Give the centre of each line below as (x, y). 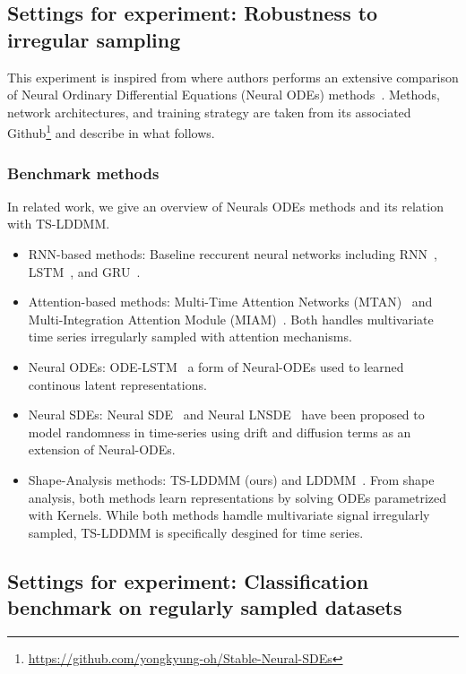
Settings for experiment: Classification (188, 580)
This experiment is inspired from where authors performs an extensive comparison (233, 77)
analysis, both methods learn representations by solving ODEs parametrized (237, 497)
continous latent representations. (117, 384)
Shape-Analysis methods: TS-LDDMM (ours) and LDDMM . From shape (231, 479)
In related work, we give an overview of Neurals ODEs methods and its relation (225, 206)
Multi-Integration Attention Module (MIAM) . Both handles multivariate (231, 319)
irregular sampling (94, 39)
